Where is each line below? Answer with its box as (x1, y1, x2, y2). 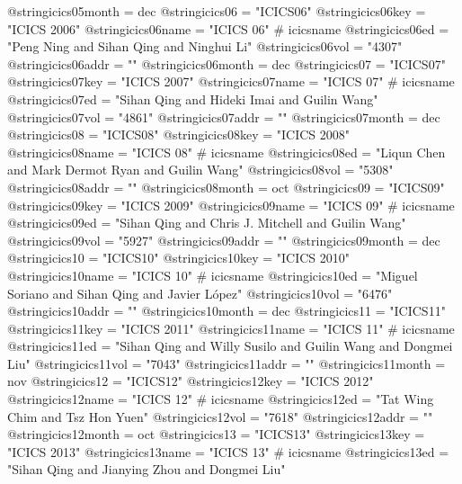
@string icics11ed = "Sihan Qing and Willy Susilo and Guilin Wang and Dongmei (7, 336, 453, 355)
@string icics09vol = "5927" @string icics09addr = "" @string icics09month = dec (7, 230, 440, 249)
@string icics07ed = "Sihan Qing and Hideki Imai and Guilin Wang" (7, 89, 378, 108)
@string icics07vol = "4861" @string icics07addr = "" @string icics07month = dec (7, 107, 440, 126)
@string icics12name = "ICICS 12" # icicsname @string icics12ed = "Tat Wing (7, 390, 434, 408)
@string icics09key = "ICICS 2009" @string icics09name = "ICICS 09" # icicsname (7, 195, 455, 214)
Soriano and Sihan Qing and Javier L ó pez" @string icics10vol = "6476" (7, 283, 393, 302)
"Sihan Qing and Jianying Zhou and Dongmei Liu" (7, 460, 286, 479)
